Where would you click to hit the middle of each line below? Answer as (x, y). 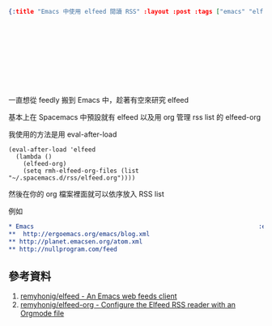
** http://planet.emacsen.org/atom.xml (76, 241)
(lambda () (34, 157)
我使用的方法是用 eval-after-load (63, 134)
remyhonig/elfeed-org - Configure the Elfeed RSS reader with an (128, 305)
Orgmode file (42, 313)
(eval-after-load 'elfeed (52, 150)
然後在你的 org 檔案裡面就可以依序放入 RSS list (86, 193)
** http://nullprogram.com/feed (63, 249)
